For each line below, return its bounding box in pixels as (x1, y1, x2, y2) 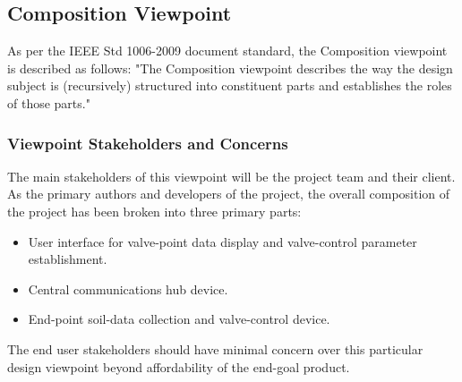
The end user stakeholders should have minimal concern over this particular (7, 339, 423, 358)
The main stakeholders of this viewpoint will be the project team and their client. (7, 166, 456, 185)
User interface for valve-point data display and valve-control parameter (28, 232, 417, 250)
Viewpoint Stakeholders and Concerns (7, 132, 288, 154)
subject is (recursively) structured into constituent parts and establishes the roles (7, 76, 452, 95)
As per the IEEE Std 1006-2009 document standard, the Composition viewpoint (7, 41, 448, 60)
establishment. (28, 250, 107, 268)
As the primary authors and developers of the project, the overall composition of (7, 184, 450, 203)
